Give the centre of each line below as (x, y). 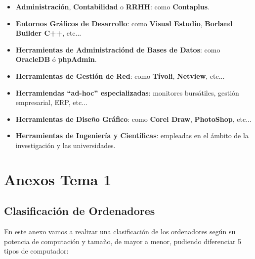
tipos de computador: (36, 251)
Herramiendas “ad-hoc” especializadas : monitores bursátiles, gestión (127, 92)
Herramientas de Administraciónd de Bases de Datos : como (118, 49)
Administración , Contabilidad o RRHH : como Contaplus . (113, 6)
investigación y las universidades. (65, 145)
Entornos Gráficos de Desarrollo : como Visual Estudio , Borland (124, 23)
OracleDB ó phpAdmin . (56, 59)
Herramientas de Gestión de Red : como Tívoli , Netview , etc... (120, 76)
